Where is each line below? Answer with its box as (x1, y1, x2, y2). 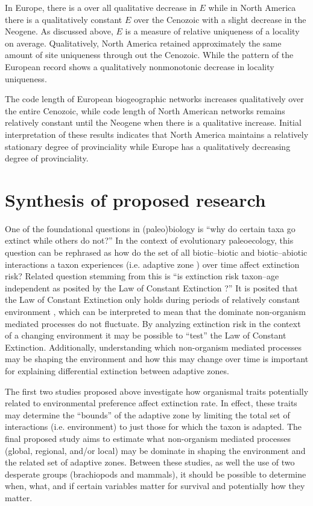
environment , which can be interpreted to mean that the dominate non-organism (5, 305, 306, 317)
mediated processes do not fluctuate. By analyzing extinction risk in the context (5, 317, 301, 329)
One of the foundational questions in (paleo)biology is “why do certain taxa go (5, 222, 296, 235)
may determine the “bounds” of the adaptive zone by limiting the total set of (5, 408, 290, 421)
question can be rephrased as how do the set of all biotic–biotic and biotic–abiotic (5, 246, 308, 259)
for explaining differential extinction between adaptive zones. (5, 364, 229, 377)
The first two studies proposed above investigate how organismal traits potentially (5, 384, 309, 397)
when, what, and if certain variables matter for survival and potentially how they (5, 479, 305, 492)
